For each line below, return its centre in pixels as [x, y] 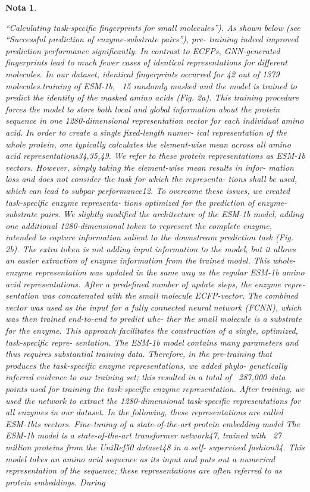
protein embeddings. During [55, 482]
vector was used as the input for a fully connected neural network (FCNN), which [154, 307]
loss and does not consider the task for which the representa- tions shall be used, [151, 179]
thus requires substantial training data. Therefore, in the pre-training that [139, 354]
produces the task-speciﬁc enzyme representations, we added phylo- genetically [146, 365]
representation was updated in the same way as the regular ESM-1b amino [170, 272]
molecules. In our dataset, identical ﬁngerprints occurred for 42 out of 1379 [143, 73]
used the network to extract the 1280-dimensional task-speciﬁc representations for [153, 400]
